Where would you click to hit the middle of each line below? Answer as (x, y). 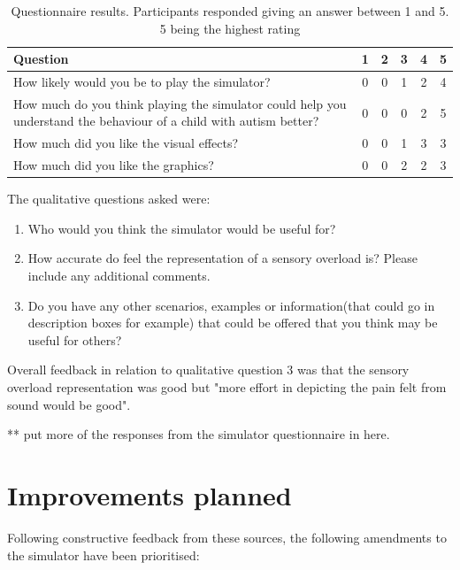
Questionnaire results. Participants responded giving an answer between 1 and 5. (230, 11)
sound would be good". (69, 404)
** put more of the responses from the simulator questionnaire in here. (199, 434)
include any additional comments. (119, 276)
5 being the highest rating (230, 28)
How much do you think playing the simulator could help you (180, 103)
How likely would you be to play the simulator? (142, 82)
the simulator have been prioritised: (103, 555)
